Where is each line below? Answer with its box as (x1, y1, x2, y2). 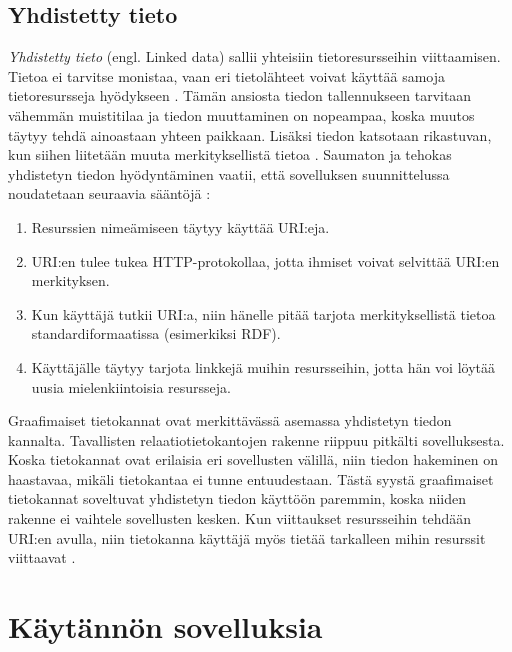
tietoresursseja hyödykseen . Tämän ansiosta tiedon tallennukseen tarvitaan (8, 85, 472, 106)
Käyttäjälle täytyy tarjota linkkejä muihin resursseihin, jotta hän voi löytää (31, 356, 495, 377)
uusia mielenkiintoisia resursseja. (31, 376, 231, 397)
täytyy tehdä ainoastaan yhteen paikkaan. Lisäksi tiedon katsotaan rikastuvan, (8, 124, 492, 145)
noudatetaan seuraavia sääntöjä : (8, 183, 211, 204)
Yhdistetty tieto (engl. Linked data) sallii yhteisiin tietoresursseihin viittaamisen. (8, 46, 501, 67)
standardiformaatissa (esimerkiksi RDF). (31, 323, 281, 344)
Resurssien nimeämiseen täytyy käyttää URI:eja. (31, 216, 330, 237)
